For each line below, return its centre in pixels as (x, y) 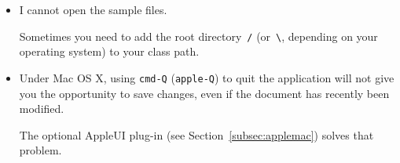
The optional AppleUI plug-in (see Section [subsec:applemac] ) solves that (196, 134)
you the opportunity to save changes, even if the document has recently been (204, 93)
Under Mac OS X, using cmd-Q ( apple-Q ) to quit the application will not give (207, 77)
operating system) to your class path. (109, 51)
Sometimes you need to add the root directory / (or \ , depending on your (198, 36)
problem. (40, 150)
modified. (42, 109)
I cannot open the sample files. (93, 9)
